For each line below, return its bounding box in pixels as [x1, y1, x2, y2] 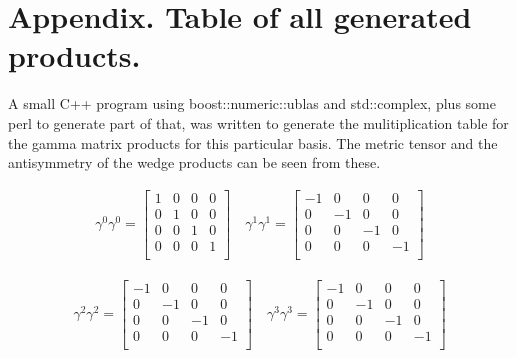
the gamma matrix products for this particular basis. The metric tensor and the [8, 132, 498, 153]
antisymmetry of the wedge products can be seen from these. [8, 152, 381, 173]
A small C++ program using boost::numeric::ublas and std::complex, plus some [8, 93, 496, 114]
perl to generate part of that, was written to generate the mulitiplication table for [8, 112, 509, 133]
